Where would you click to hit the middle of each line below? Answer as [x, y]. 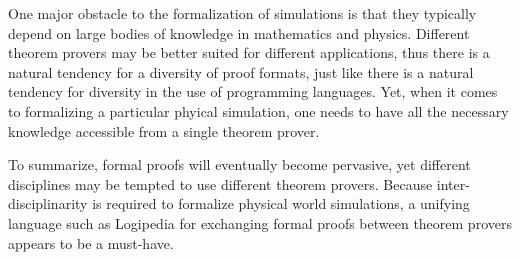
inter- [453, 183]
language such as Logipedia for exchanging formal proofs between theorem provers [260, 222]
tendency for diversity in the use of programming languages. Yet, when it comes [253, 91]
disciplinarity [48, 203]
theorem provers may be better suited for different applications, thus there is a [249, 52]
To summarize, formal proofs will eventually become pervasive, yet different [239, 164]
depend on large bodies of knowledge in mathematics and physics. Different [239, 32]
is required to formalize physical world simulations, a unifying [281, 203]
